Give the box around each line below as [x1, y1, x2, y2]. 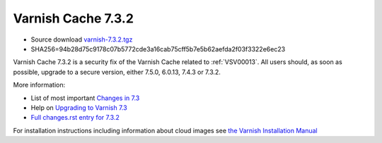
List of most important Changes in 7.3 [30, 94, 140, 102]
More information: [13, 81, 66, 89]
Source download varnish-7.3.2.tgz [30, 35, 133, 44]
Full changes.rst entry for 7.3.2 [30, 113, 120, 122]
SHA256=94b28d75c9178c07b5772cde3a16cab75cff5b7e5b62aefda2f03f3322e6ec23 [30, 44, 286, 53]
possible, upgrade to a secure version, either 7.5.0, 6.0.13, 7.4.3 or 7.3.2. [13, 68, 221, 76]
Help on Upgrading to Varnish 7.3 [30, 103, 127, 112]
